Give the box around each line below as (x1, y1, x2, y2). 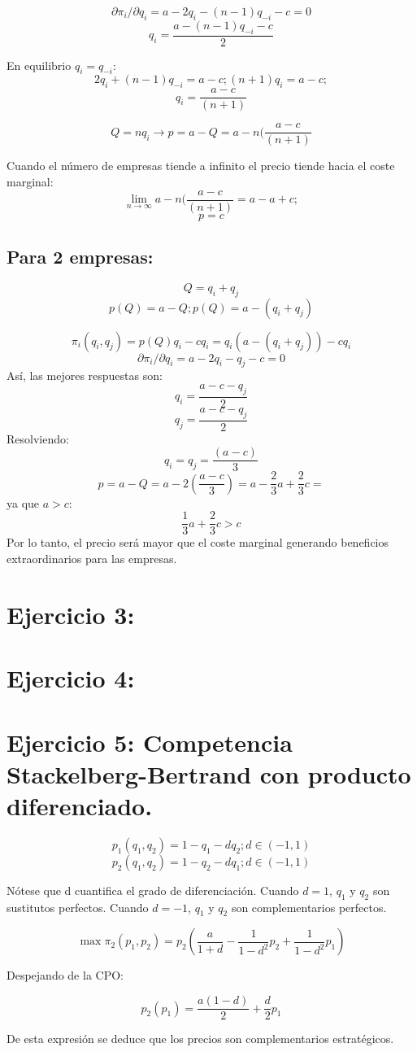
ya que (7, 494, 40, 511)
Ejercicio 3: (7, 597, 135, 631)
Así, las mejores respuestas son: (7, 367, 163, 384)
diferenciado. (7, 788, 153, 822)
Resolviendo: (7, 430, 69, 447)
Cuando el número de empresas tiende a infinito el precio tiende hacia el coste (7, 157, 395, 174)
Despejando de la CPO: (7, 967, 124, 984)
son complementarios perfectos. (231, 898, 387, 915)
